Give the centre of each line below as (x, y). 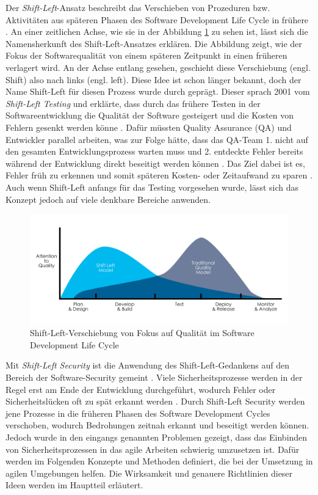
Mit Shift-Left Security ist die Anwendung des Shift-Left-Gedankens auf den (148, 365)
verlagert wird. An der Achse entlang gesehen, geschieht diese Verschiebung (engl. (158, 67)
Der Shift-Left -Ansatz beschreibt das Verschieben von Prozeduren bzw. (138, 7)
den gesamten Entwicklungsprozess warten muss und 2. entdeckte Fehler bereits (154, 151)
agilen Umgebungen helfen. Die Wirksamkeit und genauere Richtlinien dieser (149, 473)
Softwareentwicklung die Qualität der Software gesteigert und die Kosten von (150, 115)
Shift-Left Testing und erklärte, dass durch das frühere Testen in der (133, 103)
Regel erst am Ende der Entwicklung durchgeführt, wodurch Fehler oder (141, 389)
